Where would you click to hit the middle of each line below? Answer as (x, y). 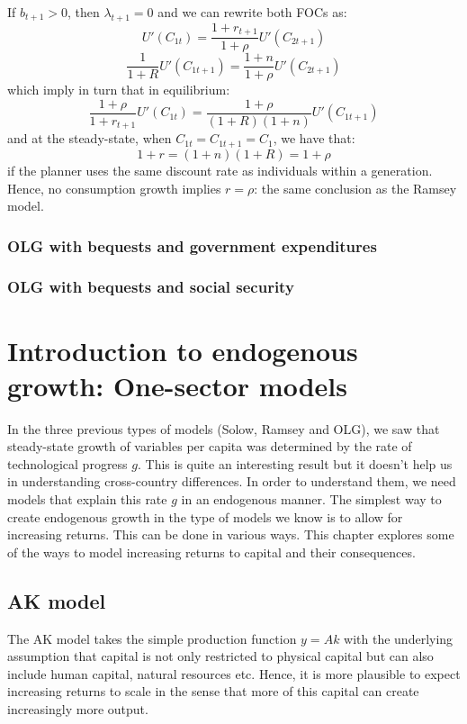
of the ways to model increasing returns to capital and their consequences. (211, 552)
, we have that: (314, 138)
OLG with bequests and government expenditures (192, 245)
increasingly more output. (78, 709)
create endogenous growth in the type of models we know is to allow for (205, 516)
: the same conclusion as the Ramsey (355, 188)
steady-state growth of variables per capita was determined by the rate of (210, 446)
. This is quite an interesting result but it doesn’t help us (295, 463)
